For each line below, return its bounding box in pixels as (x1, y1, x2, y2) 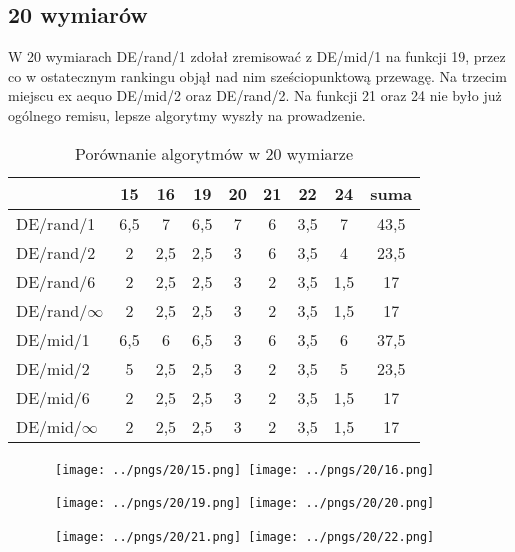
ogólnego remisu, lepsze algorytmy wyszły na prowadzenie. (8, 104, 366, 125)
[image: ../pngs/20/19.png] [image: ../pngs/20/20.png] (55, 496, 435, 511)
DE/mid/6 (16, 385, 90, 409)
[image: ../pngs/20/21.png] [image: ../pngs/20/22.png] (55, 529, 435, 544)
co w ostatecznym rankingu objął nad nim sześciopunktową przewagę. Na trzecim (8, 65, 507, 86)
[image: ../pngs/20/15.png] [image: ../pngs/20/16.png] (55, 462, 435, 477)
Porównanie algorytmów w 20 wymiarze (74, 141, 354, 165)
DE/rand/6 (16, 269, 96, 293)
